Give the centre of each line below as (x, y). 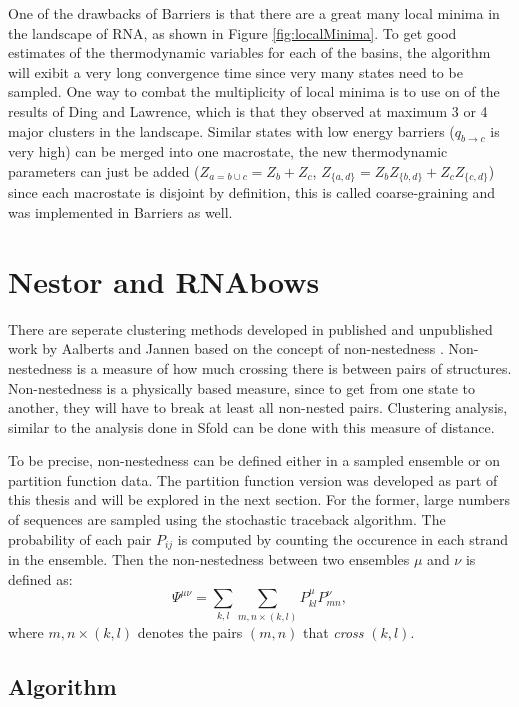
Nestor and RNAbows (164, 280)
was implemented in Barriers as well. (120, 212)
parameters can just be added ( (104, 170)
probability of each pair (80, 538)
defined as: (40, 578)
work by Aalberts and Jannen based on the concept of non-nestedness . (226, 348)
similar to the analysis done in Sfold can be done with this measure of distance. (251, 426)
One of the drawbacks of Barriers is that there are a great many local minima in (254, 13)
